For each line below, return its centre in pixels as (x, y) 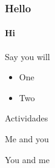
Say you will (27, 56)
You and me (27, 159)
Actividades (27, 118)
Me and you (27, 139)
